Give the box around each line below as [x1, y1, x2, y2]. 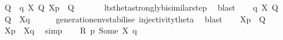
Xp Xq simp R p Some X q [4, 24, 137, 36]
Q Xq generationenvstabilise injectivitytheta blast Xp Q [4, 12, 266, 25]
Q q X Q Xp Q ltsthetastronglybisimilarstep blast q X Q [4, 1, 278, 13]
